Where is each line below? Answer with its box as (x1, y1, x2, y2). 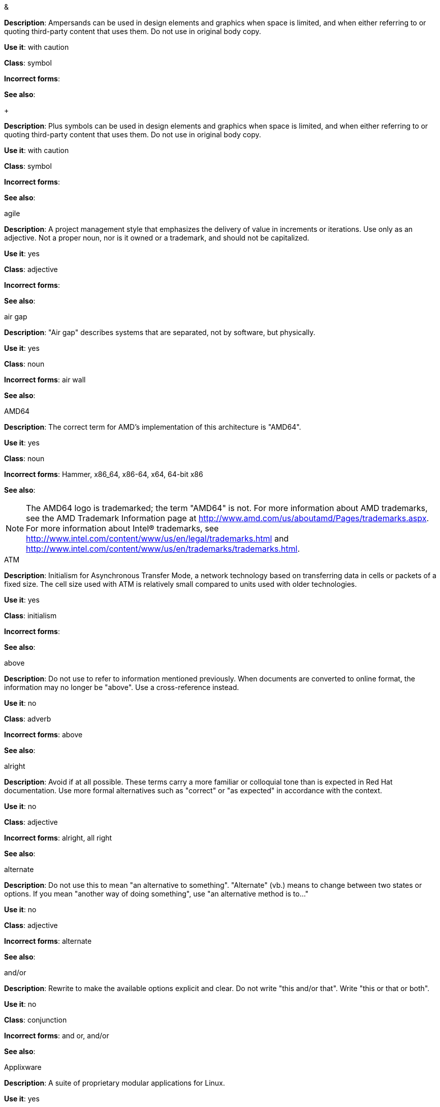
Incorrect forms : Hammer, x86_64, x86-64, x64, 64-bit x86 (4, 470, 203, 478)
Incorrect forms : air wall (4, 375, 86, 384)
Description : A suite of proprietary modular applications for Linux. (4, 1079, 225, 1087)
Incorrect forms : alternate (4, 937, 92, 945)
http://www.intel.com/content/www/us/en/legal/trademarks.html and (26, 533, 289, 544)
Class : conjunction (4, 1015, 67, 1024)
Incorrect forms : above (4, 730, 83, 739)
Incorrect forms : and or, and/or (4, 1031, 109, 1040)
